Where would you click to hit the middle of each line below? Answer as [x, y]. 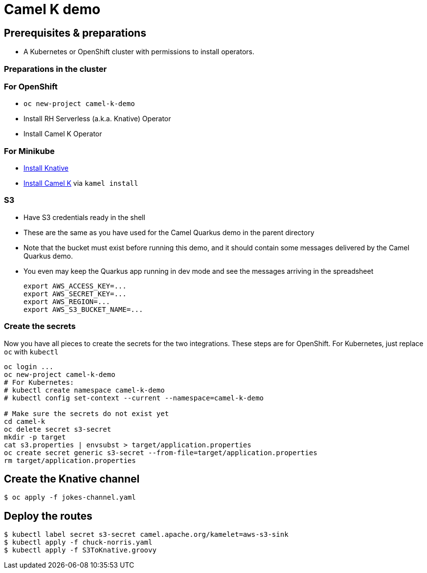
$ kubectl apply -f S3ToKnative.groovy [80, 550]
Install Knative [46, 168]
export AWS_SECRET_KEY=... [75, 294]
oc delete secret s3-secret [58, 429]
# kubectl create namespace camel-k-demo [84, 390]
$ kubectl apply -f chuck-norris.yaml [78, 542]
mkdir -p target [35, 437]
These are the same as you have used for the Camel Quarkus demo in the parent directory [169, 232]
